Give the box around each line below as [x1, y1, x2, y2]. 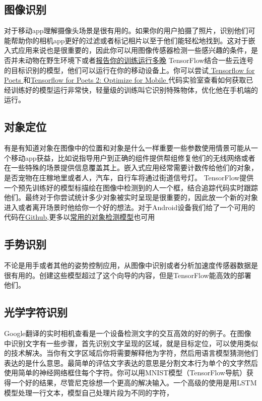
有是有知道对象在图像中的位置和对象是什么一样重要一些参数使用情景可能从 [4, 143, 251, 153]
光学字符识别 [4, 304, 68, 320]
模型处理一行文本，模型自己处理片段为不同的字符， [4, 387, 173, 397]
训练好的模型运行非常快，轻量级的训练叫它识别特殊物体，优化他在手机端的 [11, 84, 258, 95]
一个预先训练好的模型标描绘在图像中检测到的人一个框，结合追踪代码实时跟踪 [4, 182, 258, 192]
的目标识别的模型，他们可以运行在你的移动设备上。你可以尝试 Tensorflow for [4, 64, 255, 75]
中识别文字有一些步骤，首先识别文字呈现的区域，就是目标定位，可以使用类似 [4, 338, 258, 348]
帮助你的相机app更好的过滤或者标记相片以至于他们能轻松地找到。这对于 [11, 35, 248, 45]
